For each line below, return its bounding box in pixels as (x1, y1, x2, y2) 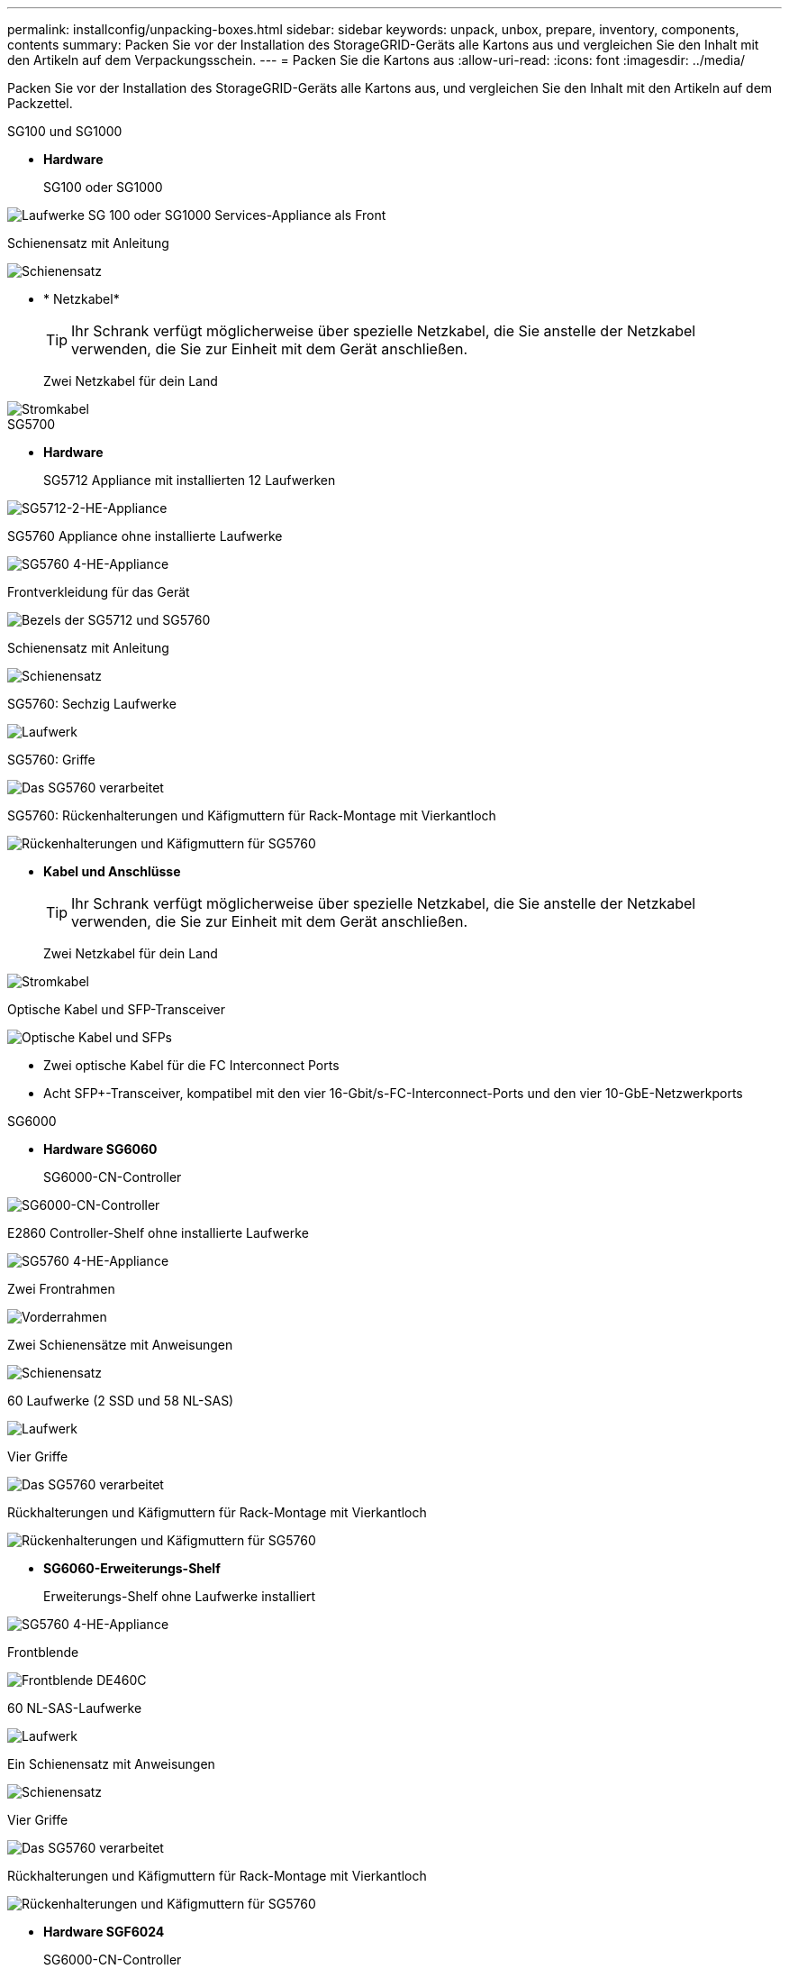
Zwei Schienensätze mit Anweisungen (7, 1337, 233, 1352)
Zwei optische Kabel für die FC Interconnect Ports (43, 1058, 340, 1073)
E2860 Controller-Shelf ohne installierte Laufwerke (7, 1225, 309, 1241)
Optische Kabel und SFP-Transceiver (7, 1002, 225, 1017)
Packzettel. (7, 96, 73, 111)
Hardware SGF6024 (43, 1924, 165, 1939)
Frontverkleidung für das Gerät (7, 584, 190, 600)
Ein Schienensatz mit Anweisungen (7, 1756, 215, 1772)
